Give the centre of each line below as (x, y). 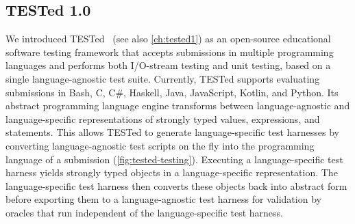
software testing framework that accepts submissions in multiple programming (170, 52)
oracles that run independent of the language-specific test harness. (144, 212)
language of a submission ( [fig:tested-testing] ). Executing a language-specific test (174, 159)
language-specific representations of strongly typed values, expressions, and (163, 118)
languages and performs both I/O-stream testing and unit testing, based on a (168, 65)
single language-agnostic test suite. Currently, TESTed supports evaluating (163, 78)
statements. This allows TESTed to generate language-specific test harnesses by (173, 132)
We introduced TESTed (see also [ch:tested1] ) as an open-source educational (168, 39)
